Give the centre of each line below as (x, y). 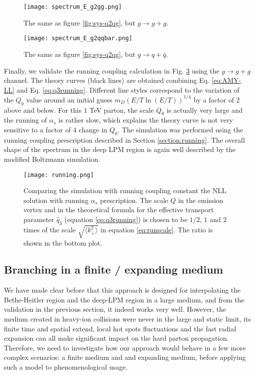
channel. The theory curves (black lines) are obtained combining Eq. (107, 80)
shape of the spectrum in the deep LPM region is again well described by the (120, 149)
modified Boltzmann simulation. (52, 159)
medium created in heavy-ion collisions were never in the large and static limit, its (127, 318)
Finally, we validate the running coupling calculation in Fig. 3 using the (112, 70)
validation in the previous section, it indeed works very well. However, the (115, 309)
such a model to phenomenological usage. (66, 366)
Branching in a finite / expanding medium (114, 269)
